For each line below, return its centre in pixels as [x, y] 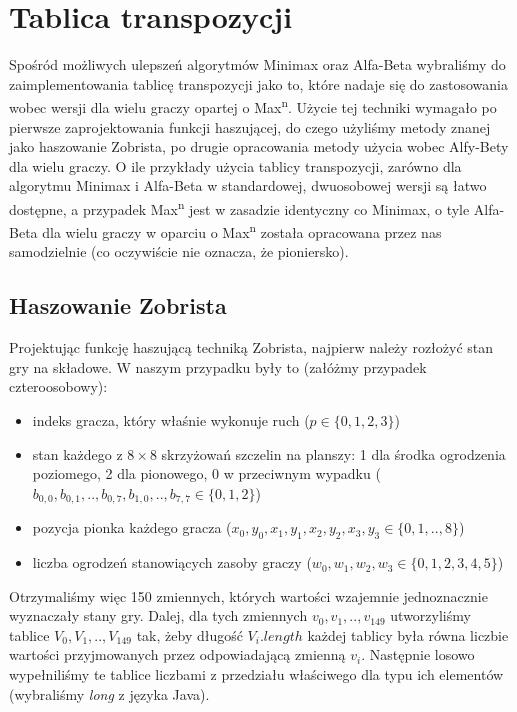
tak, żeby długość [189, 634]
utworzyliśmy [430, 615]
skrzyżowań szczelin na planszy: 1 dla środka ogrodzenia [333, 453]
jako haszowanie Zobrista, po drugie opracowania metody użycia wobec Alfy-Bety [259, 146]
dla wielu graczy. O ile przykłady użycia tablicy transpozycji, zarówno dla [235, 165]
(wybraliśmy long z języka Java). [109, 693]
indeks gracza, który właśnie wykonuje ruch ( [171, 420]
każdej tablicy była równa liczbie [408, 634]
